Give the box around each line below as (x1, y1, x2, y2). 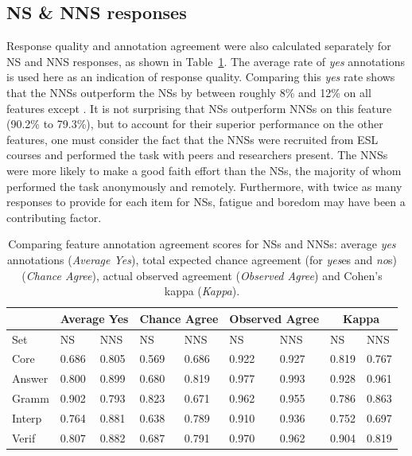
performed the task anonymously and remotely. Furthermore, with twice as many (6, 177, 402, 194)
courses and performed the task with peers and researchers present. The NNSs (6, 146, 388, 163)
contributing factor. (6, 209, 102, 225)
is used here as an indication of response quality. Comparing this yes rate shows (6, 68, 395, 85)
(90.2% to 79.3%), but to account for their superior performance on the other (6, 115, 383, 132)
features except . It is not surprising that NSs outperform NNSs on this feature (6, 99, 392, 116)
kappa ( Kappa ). (164, 283, 240, 299)
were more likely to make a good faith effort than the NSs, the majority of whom (6, 162, 402, 178)
